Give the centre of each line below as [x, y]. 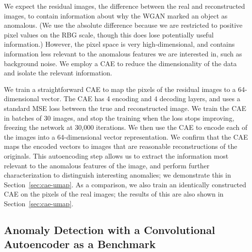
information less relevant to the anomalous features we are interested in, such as [123, 53]
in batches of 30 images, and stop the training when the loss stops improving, [119, 117]
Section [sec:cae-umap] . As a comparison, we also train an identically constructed [125, 184]
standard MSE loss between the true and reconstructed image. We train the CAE [125, 108]
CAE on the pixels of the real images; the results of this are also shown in [114, 194]
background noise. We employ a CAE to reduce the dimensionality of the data [120, 63]
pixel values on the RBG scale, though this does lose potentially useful [109, 34]
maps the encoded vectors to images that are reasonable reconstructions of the [121, 146]
